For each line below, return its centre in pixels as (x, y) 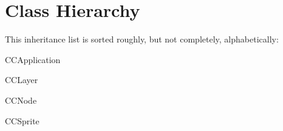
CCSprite (22, 120)
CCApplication (33, 59)
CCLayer (22, 80)
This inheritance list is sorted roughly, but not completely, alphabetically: (142, 39)
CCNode (21, 100)
